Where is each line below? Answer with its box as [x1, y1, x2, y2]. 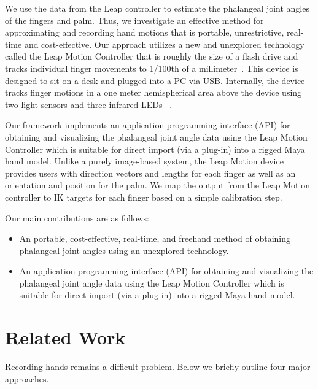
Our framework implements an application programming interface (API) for [5, 118, 290, 131]
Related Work [5, 325, 126, 350]
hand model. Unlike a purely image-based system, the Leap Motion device [5, 155, 284, 168]
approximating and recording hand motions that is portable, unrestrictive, [5, 26, 284, 39]
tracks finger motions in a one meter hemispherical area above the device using [5, 86, 302, 99]
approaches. [5, 372, 49, 385]
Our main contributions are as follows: [5, 211, 149, 224]
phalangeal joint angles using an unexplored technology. [19, 244, 229, 256]
